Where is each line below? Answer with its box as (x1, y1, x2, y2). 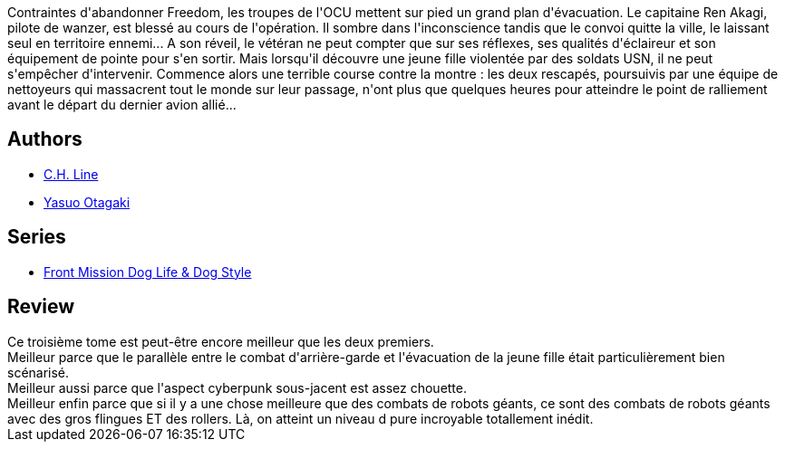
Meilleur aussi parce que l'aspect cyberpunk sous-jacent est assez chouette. (7, 379, 468, 396)
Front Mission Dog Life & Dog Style (44, 263, 252, 280)
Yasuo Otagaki (44, 194, 131, 210)
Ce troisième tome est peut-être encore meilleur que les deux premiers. (7, 333, 434, 349)
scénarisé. (7, 364, 70, 380)
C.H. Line (44, 166, 99, 182)
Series (7, 225, 66, 249)
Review (7, 295, 75, 319)
